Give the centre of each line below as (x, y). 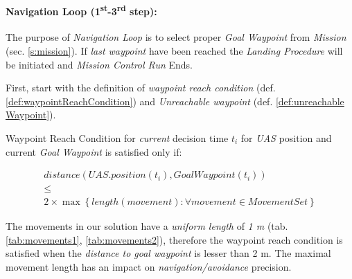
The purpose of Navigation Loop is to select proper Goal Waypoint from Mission (176, 37)
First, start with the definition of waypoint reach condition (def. (141, 88)
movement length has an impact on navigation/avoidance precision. (149, 267)
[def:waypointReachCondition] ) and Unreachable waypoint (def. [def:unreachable (175, 101)
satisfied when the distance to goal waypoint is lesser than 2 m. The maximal (168, 253)
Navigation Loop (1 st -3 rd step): (81, 10)
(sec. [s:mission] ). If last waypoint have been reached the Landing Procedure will (174, 51)
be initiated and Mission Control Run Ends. (99, 64)
